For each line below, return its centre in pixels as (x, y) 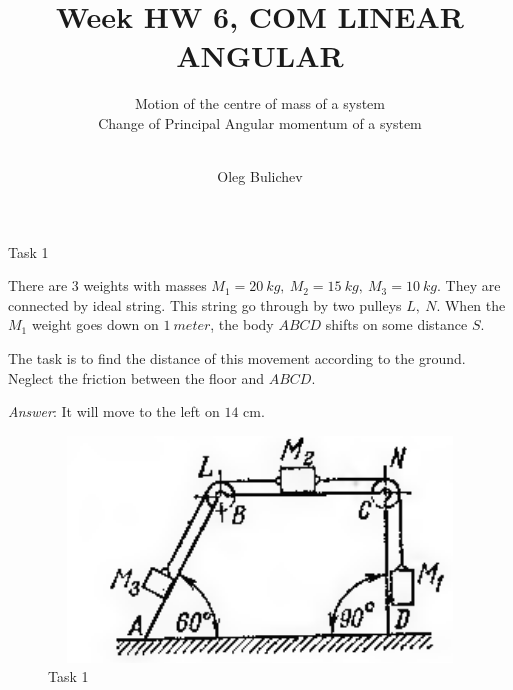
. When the (471, 304)
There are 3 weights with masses (107, 285)
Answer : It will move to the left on (114, 411)
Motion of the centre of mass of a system (260, 103)
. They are (469, 285)
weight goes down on (95, 324)
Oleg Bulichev (260, 176)
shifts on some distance (396, 324)
